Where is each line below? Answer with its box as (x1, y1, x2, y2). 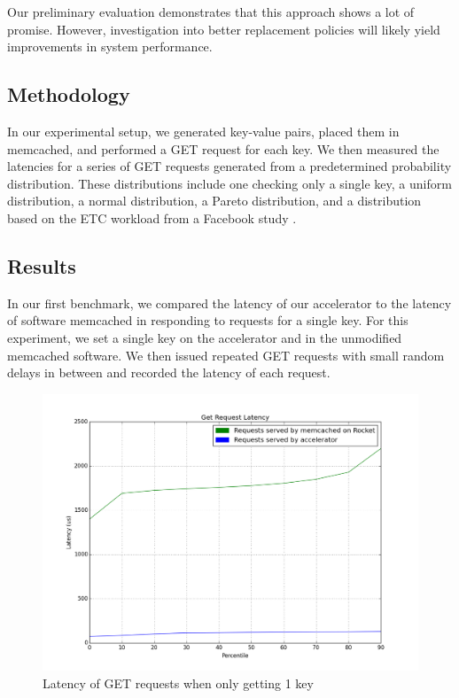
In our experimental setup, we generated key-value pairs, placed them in (7, 121, 400, 140)
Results (7, 252, 76, 279)
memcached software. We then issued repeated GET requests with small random (7, 345, 445, 364)
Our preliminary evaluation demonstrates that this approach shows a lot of (7, 3, 415, 20)
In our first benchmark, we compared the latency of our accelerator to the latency (7, 293, 452, 312)
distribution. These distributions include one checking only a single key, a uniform (7, 174, 452, 192)
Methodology (7, 81, 130, 108)
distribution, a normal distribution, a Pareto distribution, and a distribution (7, 191, 422, 210)
